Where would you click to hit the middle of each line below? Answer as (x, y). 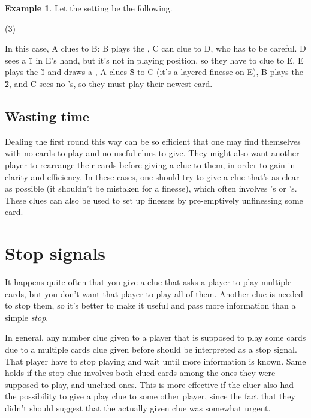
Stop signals (55, 253)
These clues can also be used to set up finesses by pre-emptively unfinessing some (154, 200)
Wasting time (47, 116)
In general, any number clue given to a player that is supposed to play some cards (155, 337)
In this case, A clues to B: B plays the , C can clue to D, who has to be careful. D (155, 48)
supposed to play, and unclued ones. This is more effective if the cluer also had (149, 384)
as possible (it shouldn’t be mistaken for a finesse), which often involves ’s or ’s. (151, 188)
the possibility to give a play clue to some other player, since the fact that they (150, 396)
